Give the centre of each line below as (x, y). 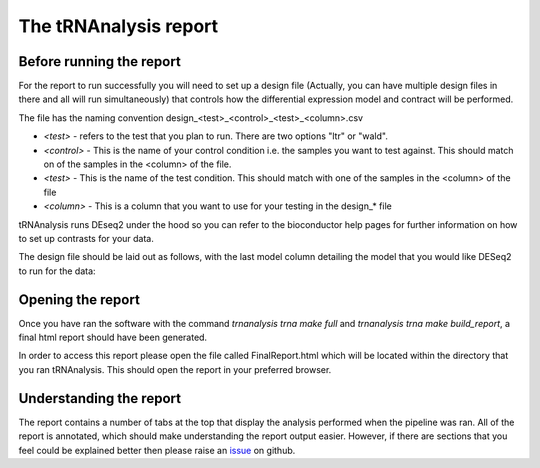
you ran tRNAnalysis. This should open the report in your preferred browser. (175, 369)
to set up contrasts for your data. (86, 238)
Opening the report (79, 299)
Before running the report (100, 61)
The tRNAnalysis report (118, 26)
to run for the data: (57, 271)
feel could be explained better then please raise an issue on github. (157, 450)
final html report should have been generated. (113, 337)
